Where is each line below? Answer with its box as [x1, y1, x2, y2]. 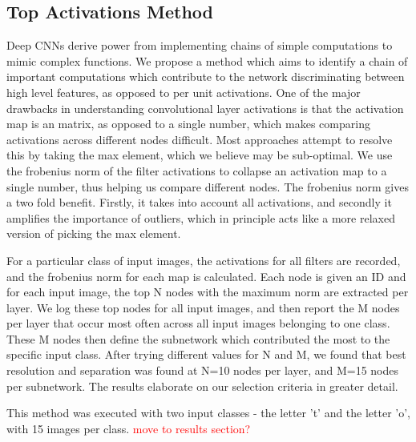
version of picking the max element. [6, 225, 181, 242]
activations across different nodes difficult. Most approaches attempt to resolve [6, 131, 393, 147]
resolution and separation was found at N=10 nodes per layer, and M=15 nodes [6, 362, 399, 379]
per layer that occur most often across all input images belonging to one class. [6, 315, 390, 331]
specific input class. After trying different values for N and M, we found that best [6, 346, 406, 363]
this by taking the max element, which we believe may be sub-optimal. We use [6, 147, 393, 163]
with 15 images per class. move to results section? [6, 420, 251, 436]
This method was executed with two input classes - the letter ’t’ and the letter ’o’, [6, 404, 411, 421]
